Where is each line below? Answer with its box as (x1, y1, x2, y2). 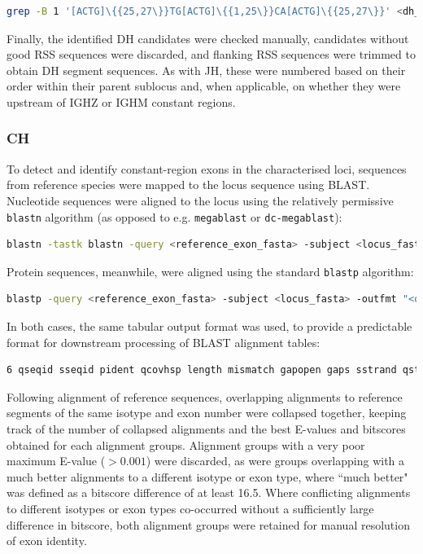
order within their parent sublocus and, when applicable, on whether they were (7, 77, 401, 95)
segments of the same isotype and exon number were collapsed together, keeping (7, 404, 407, 421)
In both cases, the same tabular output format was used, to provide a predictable (7, 318, 412, 335)
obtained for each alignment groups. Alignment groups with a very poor (7, 436, 365, 453)
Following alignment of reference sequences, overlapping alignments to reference (7, 388, 403, 405)
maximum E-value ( (7, 452, 106, 469)
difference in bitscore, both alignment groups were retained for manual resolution (7, 516, 410, 533)
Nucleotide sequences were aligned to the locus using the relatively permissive (7, 191, 394, 209)
